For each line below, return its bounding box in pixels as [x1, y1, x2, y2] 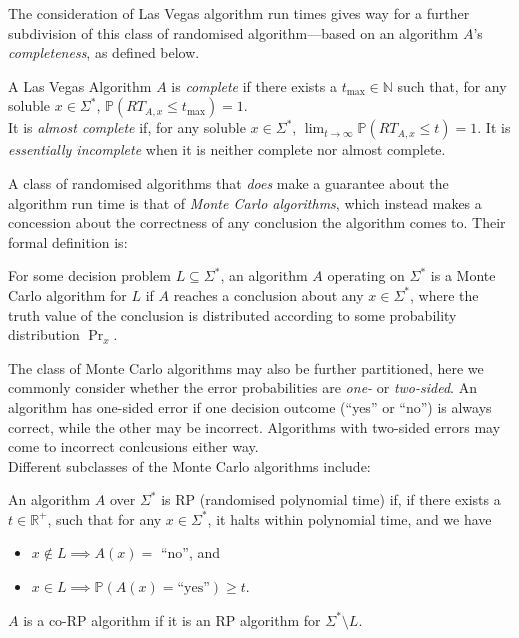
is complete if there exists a [171, 75, 337, 96]
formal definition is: [8, 231, 128, 252]
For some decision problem [8, 265, 171, 286]
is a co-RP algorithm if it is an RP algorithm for [23, 609, 321, 630]
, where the [409, 284, 479, 305]
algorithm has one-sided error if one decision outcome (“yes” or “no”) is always [8, 396, 492, 417]
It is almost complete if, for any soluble [8, 117, 246, 138]
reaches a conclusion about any [173, 284, 364, 305]
